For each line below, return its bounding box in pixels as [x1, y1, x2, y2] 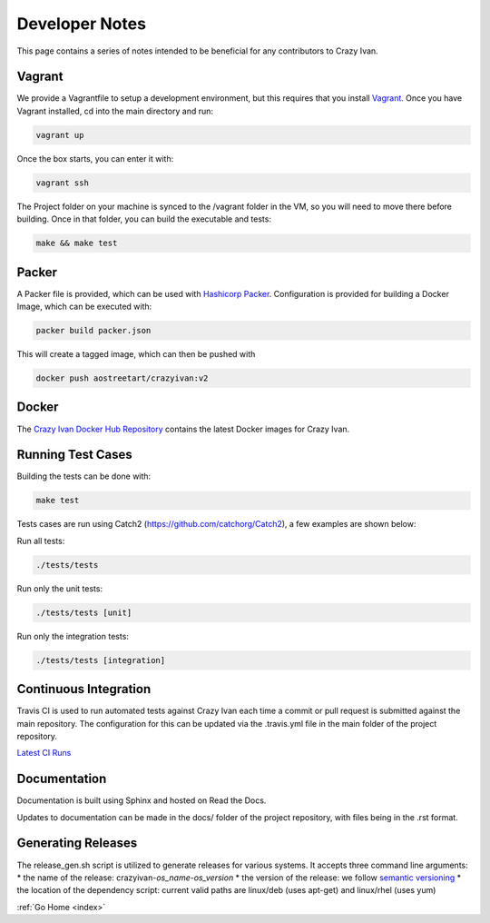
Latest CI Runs [16, 748, 72, 759]
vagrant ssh [35, 177, 90, 188]
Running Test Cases [16, 447, 133, 462]
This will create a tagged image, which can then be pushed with [16, 349, 256, 360]
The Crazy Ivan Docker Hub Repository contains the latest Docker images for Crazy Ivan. [16, 423, 350, 434]
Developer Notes [16, 14, 147, 34]
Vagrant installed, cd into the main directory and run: [16, 105, 213, 116]
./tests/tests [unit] [35, 607, 132, 618]
